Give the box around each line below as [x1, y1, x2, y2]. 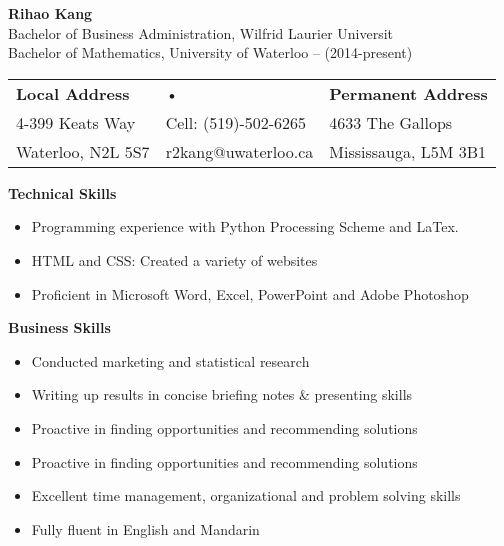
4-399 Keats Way [16, 110, 136, 134]
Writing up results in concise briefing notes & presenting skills [31, 384, 413, 405]
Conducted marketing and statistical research [31, 350, 310, 371]
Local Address [16, 81, 130, 105]
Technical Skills [8, 182, 117, 203]
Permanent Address [329, 81, 488, 105]
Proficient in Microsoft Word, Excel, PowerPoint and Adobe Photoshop [31, 283, 469, 304]
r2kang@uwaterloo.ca [165, 139, 314, 163]
